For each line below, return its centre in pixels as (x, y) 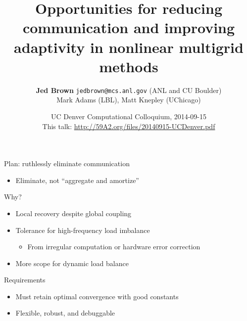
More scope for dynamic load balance (72, 263)
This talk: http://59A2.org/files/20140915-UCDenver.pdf (129, 126)
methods (129, 66)
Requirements (25, 280)
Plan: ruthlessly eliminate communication (67, 163)
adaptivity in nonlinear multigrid (129, 47)
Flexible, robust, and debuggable (65, 313)
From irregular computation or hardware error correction (114, 247)
